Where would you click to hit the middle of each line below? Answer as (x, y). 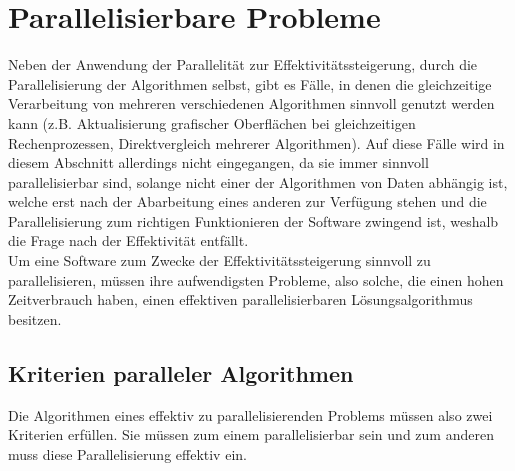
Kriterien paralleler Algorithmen (181, 372)
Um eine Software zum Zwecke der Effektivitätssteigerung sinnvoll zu (219, 260)
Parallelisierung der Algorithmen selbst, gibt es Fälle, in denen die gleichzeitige (250, 83)
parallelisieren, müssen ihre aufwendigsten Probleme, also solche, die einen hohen (256, 279)
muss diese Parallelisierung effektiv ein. (127, 453)
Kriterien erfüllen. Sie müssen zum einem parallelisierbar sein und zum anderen (251, 434)
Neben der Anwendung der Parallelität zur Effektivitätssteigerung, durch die (243, 64)
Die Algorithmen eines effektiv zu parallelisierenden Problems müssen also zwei (250, 414)
